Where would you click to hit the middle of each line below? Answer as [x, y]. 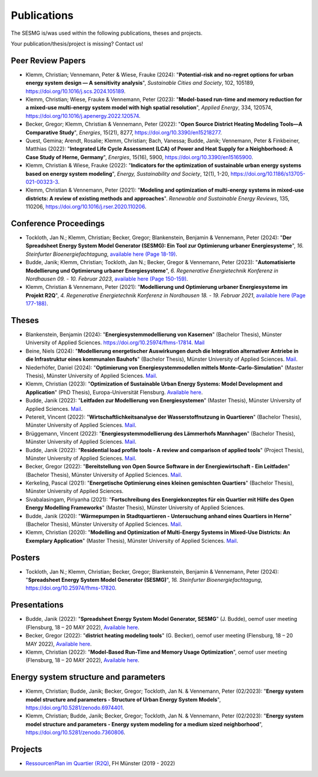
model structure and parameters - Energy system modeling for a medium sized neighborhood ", [144, 724]
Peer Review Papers [48, 60]
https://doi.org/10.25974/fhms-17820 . [71, 588]
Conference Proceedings [58, 223]
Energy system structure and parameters [88, 677]
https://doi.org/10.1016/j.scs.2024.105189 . [76, 91]
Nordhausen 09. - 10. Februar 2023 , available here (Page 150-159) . [107, 279]
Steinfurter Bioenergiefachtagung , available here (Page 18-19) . [102, 254]
